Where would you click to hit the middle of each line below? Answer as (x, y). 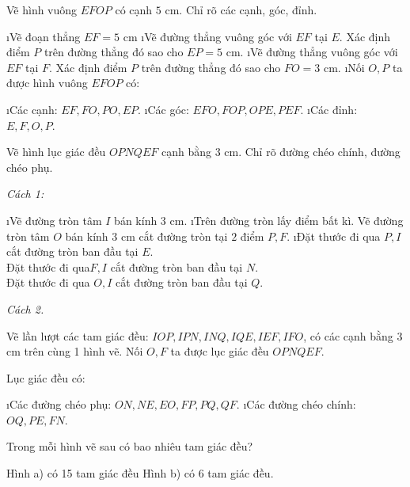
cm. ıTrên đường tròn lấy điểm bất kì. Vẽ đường (287, 220)
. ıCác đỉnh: (329, 109)
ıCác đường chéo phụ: (59, 404)
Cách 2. (25, 308)
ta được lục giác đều (220, 351)
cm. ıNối (344, 67)
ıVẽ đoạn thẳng (44, 36)
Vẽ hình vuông (42, 10)
